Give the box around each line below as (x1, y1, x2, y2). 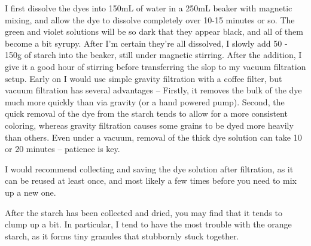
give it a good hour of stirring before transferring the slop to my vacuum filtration (5, 60, 306, 72)
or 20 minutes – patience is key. (5, 142, 120, 155)
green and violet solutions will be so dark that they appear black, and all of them (5, 25, 303, 38)
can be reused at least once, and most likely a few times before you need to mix (5, 174, 297, 187)
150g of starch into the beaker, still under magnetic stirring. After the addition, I (5, 48, 302, 61)
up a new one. (5, 186, 56, 198)
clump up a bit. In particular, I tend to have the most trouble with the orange (5, 218, 292, 230)
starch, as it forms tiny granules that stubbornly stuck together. (5, 229, 239, 242)
